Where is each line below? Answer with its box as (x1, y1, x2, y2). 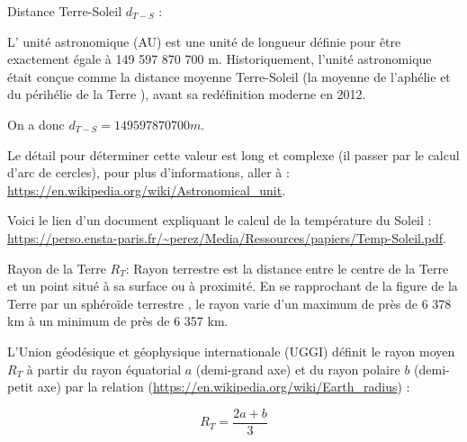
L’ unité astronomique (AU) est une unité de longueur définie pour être (7, 32, 401, 50)
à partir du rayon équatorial (26, 359, 182, 378)
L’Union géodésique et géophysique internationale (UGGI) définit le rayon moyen (7, 341, 455, 360)
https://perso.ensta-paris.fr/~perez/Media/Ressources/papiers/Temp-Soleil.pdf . (7, 228, 446, 247)
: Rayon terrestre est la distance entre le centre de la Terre (125, 258, 449, 277)
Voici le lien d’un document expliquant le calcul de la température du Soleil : (7, 211, 432, 230)
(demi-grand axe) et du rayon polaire (195, 359, 400, 378)
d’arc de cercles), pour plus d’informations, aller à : (7, 163, 290, 182)
